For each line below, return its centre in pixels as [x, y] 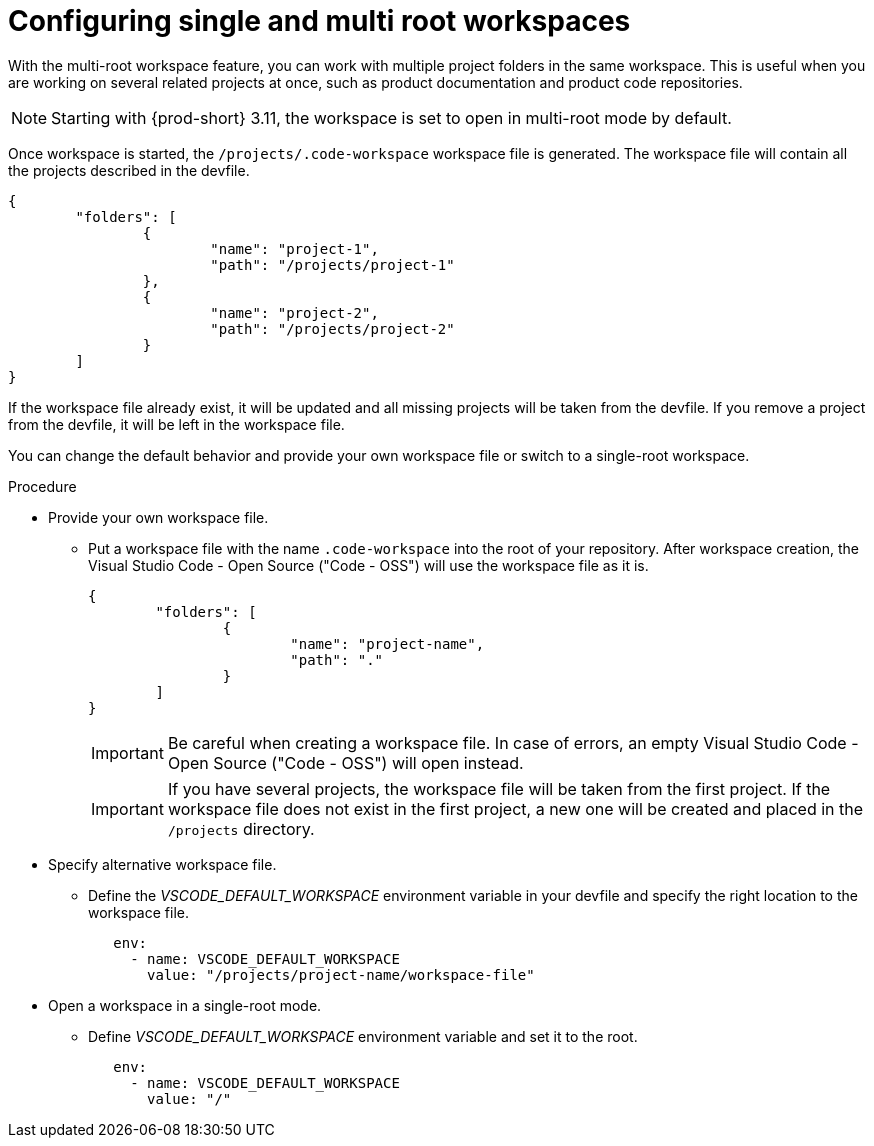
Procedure [42, 486]
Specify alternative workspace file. [162, 864]
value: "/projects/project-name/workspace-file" [341, 974]
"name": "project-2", [294, 312]
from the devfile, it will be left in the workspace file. [176, 424]
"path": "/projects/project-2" [332, 328]
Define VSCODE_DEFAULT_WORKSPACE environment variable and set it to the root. [363, 1036]
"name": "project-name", [387, 643]
